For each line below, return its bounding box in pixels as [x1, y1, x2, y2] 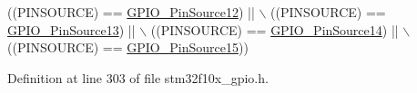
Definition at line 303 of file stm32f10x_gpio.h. [7, 68, 269, 87]
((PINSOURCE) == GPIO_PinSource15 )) [7, 38, 249, 57]
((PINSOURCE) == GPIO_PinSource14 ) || [150, 20, 399, 39]
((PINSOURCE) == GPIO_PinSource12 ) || [7, 3, 255, 21]
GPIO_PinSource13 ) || [7, 20, 136, 39]
